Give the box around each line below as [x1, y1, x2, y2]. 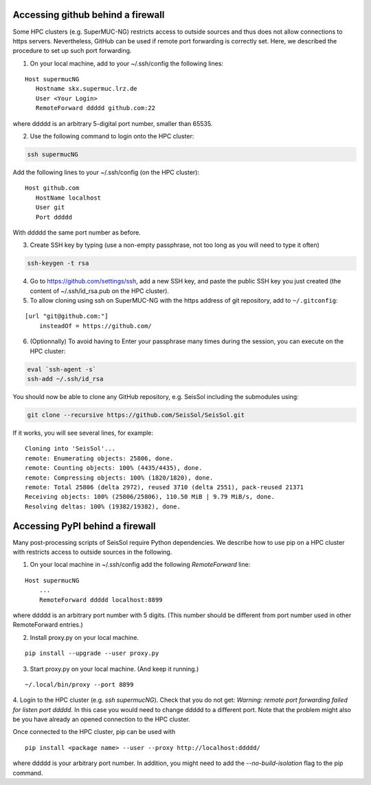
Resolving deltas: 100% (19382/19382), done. [25, 502, 181, 510]
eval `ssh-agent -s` [27, 365, 96, 373]
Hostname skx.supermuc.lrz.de [35, 85, 137, 93]
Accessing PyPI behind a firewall [12, 520, 156, 532]
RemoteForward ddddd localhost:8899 [38, 596, 163, 603]
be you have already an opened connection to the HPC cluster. [12, 716, 190, 724]
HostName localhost [35, 193, 102, 202]
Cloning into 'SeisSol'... [25, 444, 116, 453]
